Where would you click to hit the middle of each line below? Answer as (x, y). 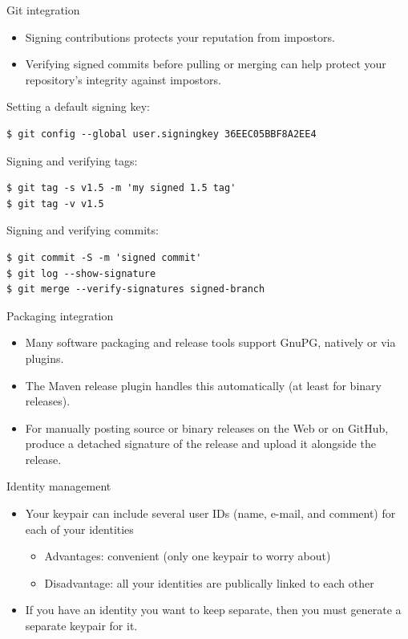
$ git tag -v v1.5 (55, 204)
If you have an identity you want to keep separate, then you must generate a (213, 610)
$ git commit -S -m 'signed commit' (104, 257)
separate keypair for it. (81, 626)
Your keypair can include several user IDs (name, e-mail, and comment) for (210, 513)
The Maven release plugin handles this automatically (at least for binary (203, 385)
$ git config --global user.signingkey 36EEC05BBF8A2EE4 (162, 134)
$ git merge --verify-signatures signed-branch (136, 289)
